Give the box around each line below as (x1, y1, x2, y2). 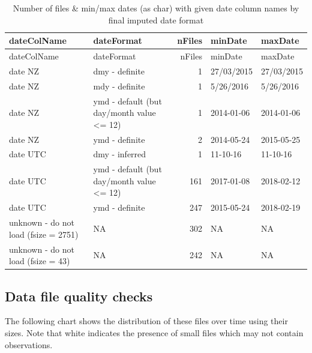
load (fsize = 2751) (9, 228, 79, 240)
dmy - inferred (93, 148, 146, 160)
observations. (5, 338, 53, 351)
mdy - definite (93, 79, 145, 92)
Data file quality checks (5, 286, 153, 305)
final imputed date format (108, 13, 204, 26)
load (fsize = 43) (9, 255, 70, 267)
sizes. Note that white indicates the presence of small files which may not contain (5, 327, 304, 339)
